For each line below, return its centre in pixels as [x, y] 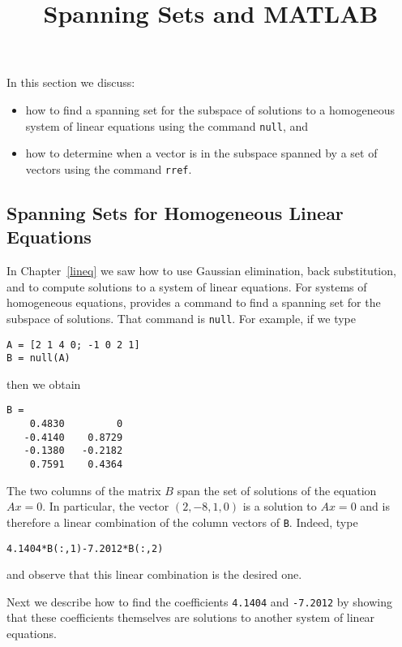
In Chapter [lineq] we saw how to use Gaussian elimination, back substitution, [201, 271]
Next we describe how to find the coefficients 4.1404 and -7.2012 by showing [199, 601]
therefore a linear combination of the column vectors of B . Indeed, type [182, 522]
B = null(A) [38, 358]
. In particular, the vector [106, 506]
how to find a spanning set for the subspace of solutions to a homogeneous [210, 109]
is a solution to [280, 506]
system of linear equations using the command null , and [167, 125]
